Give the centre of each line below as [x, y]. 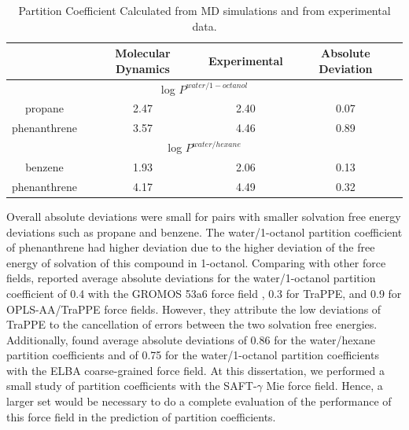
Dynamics [142, 68]
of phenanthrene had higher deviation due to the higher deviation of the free [191, 247]
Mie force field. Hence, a [324, 386]
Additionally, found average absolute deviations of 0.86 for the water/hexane [191, 339]
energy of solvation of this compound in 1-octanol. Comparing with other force [196, 262]
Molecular [143, 53]
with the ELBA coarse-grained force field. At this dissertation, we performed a [195, 370]
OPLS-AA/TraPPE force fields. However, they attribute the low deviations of [194, 309]
